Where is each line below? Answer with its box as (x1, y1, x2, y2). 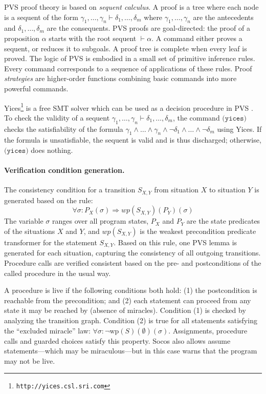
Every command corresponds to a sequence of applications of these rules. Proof (4, 63, 252, 73)
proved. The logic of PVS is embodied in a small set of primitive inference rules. (4, 53, 255, 64)
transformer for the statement (4, 237, 97, 248)
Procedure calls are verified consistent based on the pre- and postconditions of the (4, 258, 261, 268)
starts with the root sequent (49, 32, 137, 43)
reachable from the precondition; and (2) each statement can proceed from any (4, 294, 251, 305)
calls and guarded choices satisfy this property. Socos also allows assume (4, 335, 231, 346)
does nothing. (31, 144, 73, 155)
